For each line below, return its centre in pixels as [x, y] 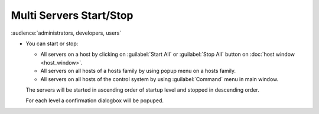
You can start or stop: [52, 43]
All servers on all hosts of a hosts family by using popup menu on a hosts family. [138, 71]
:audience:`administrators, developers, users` [66, 33]
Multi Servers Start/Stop [72, 15]
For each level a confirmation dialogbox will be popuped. [95, 100]
